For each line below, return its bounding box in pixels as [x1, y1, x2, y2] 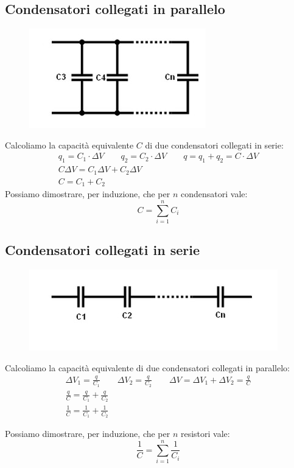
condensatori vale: [180, 187, 248, 200]
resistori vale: [180, 427, 230, 440]
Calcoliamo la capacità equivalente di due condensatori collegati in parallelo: [5, 361, 290, 374]
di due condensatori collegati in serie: [145, 138, 284, 151]
